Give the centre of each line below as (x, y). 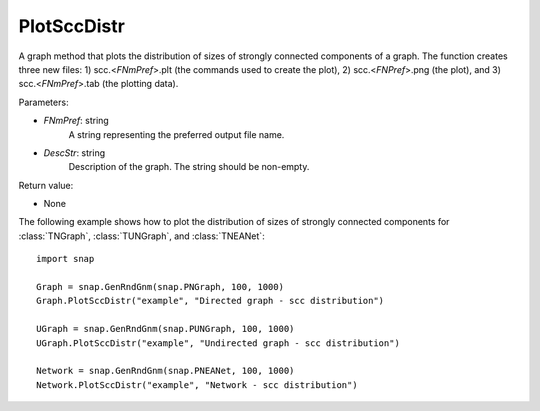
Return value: (46, 185)
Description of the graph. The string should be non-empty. (189, 167)
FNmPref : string (76, 121)
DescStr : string (74, 152)
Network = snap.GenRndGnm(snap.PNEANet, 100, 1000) (165, 371)
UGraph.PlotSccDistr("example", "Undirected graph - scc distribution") (218, 343)
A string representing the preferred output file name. (176, 134)
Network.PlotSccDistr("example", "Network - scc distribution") (197, 384)
